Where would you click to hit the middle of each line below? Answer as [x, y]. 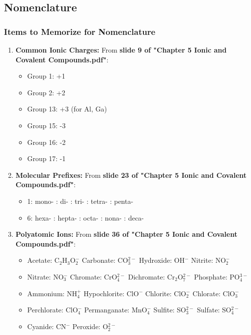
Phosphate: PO [217, 276]
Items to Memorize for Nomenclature [80, 31]
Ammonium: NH [52, 293]
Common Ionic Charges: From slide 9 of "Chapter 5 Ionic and [121, 50]
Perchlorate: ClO [53, 310]
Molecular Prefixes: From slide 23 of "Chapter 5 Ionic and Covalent [131, 175]
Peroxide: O [90, 326]
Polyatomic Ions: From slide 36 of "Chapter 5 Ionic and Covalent [126, 234]
